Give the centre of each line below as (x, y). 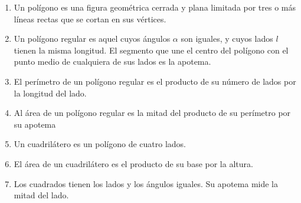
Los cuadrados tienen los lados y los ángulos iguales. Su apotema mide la (146, 183)
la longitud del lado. (50, 93)
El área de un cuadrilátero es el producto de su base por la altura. (133, 163)
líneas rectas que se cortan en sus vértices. (90, 19)
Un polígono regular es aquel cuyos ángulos (92, 39)
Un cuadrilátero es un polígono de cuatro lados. (100, 144)
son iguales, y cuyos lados (227, 39)
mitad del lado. (41, 195)
